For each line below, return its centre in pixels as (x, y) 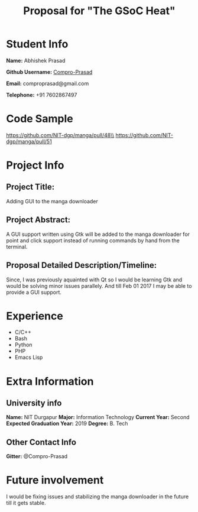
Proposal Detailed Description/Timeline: (82, 265)
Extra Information (50, 381)
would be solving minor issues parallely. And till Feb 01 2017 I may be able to (99, 286)
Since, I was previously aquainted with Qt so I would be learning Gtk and (94, 280)
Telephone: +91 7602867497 (42, 95)
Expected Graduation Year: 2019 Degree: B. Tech (67, 423)
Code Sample (40, 119)
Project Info (35, 165)
